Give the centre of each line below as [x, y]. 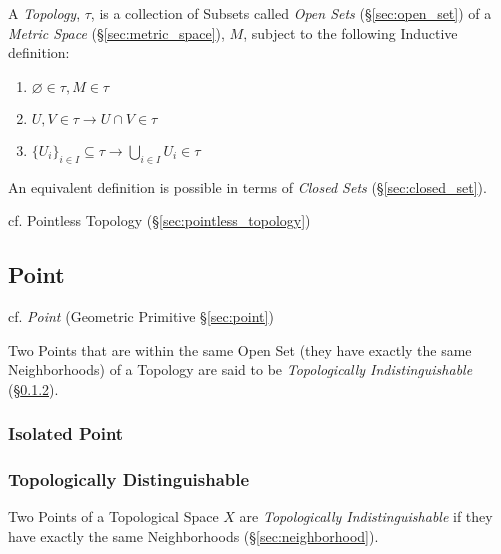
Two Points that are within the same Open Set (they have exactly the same [240, 349]
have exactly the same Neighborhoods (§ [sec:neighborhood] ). [193, 536]
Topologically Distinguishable [129, 479]
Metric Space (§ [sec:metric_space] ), [116, 32]
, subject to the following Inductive [350, 32]
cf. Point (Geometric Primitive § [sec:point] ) [141, 315]
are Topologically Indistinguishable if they [366, 516]
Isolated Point [66, 433]
